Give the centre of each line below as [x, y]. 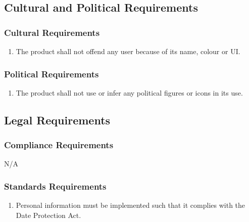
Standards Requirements [55, 186]
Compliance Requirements [59, 145]
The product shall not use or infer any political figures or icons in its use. [129, 92]
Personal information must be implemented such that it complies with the [131, 205]
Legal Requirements [57, 120]
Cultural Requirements [52, 32]
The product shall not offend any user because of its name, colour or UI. [128, 51]
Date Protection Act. [48, 215]
